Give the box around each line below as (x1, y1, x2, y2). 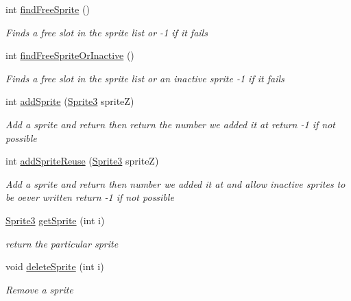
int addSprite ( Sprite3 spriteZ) (5, 94, 134, 108)
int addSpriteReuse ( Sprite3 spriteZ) (5, 154, 159, 168)
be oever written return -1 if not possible (5, 190, 174, 204)
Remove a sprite (5, 282, 73, 296)
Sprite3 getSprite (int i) (5, 213, 105, 227)
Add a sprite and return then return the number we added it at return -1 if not (5, 117, 335, 131)
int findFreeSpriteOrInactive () (5, 48, 134, 62)
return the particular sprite (5, 236, 119, 250)
